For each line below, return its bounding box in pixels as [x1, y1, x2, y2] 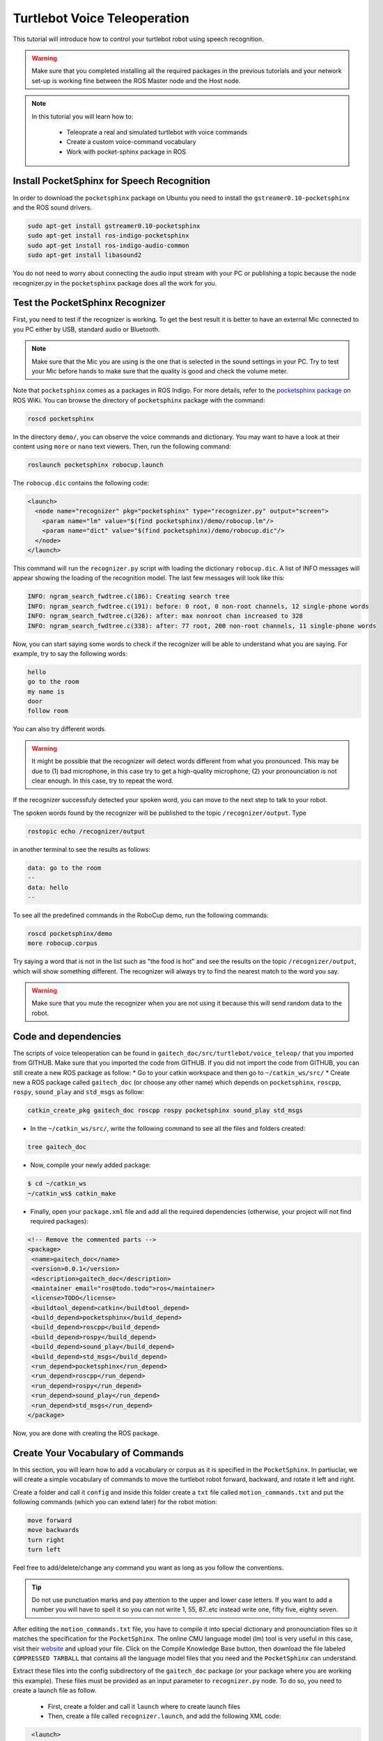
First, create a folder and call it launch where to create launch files [47, 1702, 240, 1710]
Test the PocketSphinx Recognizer [13, 297, 166, 309]
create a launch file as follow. [13, 1686, 97, 1695]
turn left [27, 1546, 61, 1554]
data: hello [27, 883, 69, 891]
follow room [27, 707, 69, 715]
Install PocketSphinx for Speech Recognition [13, 175, 210, 187]
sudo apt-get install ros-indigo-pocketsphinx [27, 232, 189, 240]
